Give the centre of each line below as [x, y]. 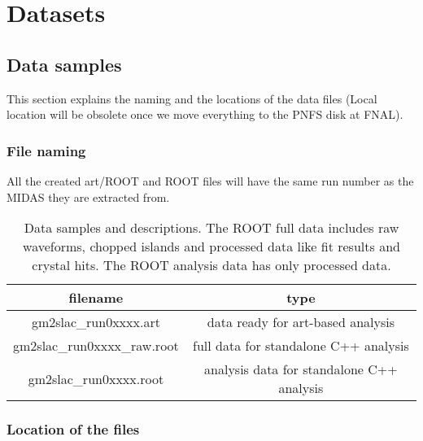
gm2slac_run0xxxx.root [96, 378]
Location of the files [73, 429]
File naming [46, 150]
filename [96, 298]
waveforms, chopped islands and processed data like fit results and [211, 247]
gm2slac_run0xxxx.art [96, 322]
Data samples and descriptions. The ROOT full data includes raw [211, 228]
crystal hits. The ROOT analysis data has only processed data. [211, 265]
